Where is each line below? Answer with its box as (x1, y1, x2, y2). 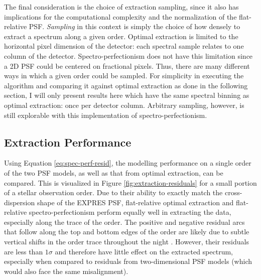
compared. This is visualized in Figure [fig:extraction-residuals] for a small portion (4, 177, 257, 188)
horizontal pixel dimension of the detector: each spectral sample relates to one (4, 41, 244, 51)
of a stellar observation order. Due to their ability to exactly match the (4, 187, 223, 198)
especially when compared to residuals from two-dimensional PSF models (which (4, 256, 252, 266)
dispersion (4, 197, 35, 207)
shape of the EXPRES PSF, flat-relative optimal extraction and (37, 197, 234, 207)
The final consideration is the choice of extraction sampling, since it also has (4, 2, 239, 12)
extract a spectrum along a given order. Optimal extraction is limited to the (4, 31, 238, 41)
